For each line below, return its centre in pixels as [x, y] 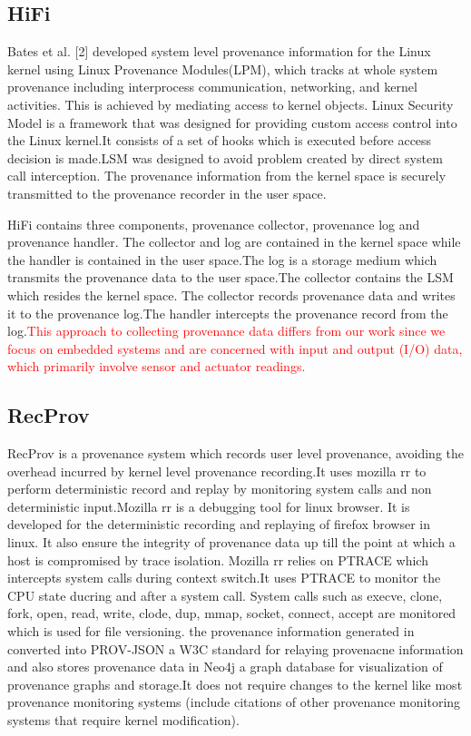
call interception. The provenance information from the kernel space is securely [227, 176]
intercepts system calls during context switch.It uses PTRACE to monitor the [224, 578]
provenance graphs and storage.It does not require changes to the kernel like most [235, 684]
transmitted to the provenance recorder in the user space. [167, 193]
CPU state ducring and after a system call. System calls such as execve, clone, [225, 595]
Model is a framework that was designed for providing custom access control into [232, 122]
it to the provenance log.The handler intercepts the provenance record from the [228, 313]
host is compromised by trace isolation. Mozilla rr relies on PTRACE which [218, 559]
